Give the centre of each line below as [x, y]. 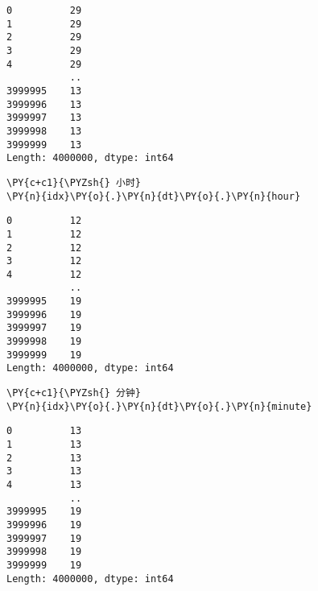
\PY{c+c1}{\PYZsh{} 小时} [74, 182]
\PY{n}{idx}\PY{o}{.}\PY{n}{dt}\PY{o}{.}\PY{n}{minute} [159, 406]
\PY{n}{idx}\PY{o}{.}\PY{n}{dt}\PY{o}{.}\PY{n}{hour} [154, 196]
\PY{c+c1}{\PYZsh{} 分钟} [74, 393]
